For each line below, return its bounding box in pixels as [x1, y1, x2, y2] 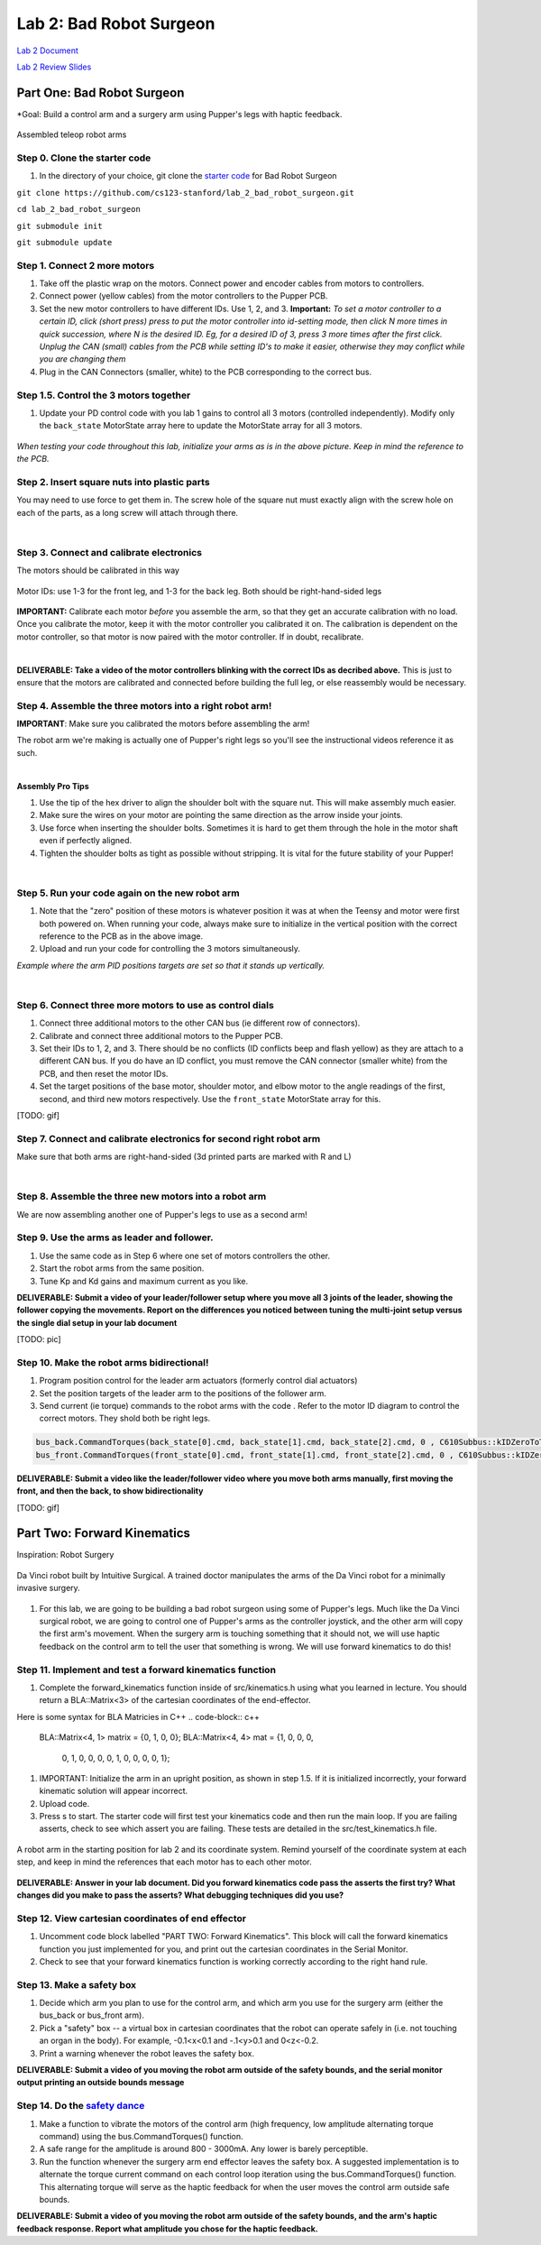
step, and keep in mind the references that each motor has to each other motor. [16, 1856, 312, 1867]
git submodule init [16, 221, 103, 231]
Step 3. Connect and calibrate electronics [16, 546, 203, 558]
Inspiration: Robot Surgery [16, 1550, 115, 1560]
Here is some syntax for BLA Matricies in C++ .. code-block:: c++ [16, 1711, 261, 1722]
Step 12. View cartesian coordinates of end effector [16, 1912, 247, 1925]
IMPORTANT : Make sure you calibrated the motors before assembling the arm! [16, 718, 310, 730]
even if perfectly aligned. [39, 835, 133, 846]
